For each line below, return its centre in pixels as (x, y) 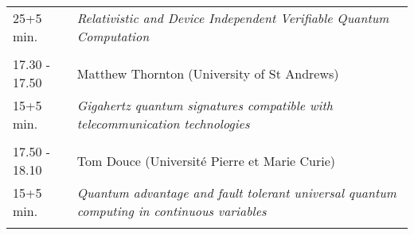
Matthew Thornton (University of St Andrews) (208, 73)
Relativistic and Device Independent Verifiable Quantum (233, 18)
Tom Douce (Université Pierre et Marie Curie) (206, 160)
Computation (113, 36)
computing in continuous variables (172, 211)
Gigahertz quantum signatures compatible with (205, 105)
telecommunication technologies (163, 123)
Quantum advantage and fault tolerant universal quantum (236, 193)
